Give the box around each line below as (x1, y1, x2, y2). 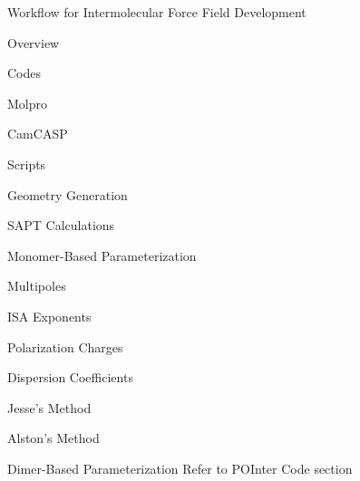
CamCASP (7, 124, 68, 143)
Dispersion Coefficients (7, 368, 133, 387)
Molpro (7, 93, 48, 112)
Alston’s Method (7, 428, 100, 447)
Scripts (7, 154, 46, 173)
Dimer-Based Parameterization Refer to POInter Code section (7, 458, 353, 477)
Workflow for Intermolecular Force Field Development (7, 3, 306, 21)
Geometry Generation (7, 185, 128, 204)
